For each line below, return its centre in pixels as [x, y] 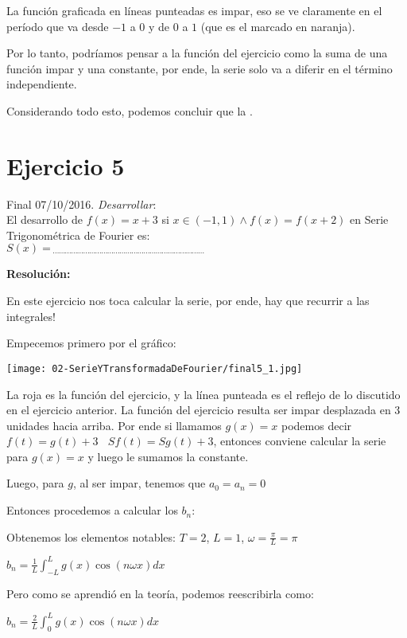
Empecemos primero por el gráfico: [91, 343]
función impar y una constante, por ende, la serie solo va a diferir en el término [200, 68]
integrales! [31, 316]
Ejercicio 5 [66, 165]
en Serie [369, 219]
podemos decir [317, 425]
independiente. [42, 84]
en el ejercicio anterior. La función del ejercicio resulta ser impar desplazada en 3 [203, 410]
